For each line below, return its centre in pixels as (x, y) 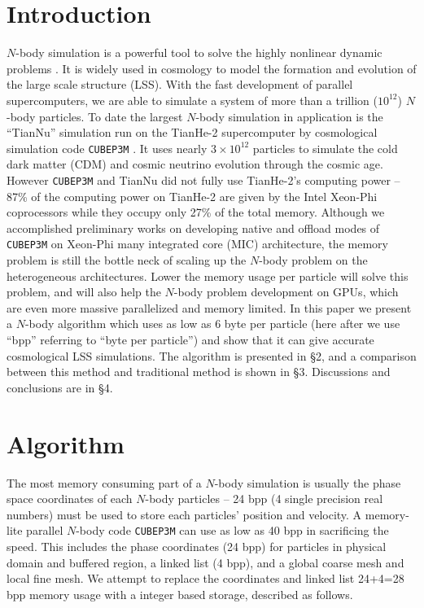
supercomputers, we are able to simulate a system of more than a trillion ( (192, 100)
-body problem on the (313, 260)
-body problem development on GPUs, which (286, 292)
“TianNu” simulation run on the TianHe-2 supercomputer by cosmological (192, 132)
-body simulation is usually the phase (308, 482)
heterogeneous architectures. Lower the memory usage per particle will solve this (208, 276)
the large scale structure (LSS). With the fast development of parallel (180, 84)
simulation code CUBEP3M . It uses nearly (107, 148)
